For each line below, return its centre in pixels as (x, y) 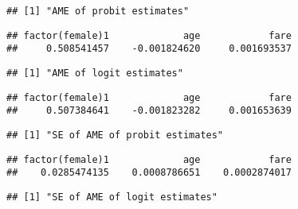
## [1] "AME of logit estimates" (95, 73)
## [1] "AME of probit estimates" (98, 11)
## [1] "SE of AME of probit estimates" (115, 135)
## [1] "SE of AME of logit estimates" (112, 197)
